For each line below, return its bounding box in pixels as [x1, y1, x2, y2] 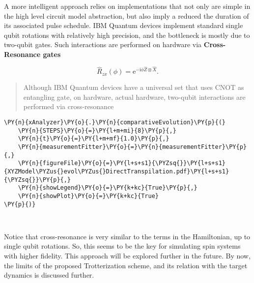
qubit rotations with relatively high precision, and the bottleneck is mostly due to [4, 29, 250, 40]
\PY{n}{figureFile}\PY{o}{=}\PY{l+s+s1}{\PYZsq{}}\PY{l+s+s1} [18, 160, 226, 167]
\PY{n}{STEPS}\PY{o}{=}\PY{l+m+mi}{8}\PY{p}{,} [18, 127, 176, 134]
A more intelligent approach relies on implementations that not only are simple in [4, 1, 251, 11]
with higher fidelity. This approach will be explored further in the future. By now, [4, 250, 251, 260]
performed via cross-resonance [23, 101, 114, 112]
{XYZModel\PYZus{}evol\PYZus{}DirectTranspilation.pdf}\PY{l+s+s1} [4, 168, 229, 175]
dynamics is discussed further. [4, 270, 94, 280]
